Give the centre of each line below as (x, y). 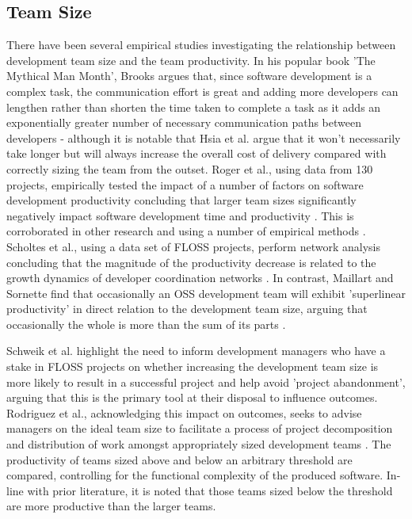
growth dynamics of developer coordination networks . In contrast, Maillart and (200, 278)
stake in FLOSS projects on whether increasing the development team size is (193, 366)
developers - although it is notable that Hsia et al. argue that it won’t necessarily (204, 137)
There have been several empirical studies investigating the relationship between (201, 45)
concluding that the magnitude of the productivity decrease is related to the (191, 262)
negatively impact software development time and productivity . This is (180, 215)
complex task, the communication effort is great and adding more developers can (202, 91)
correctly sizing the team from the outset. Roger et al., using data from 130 (190, 168)
